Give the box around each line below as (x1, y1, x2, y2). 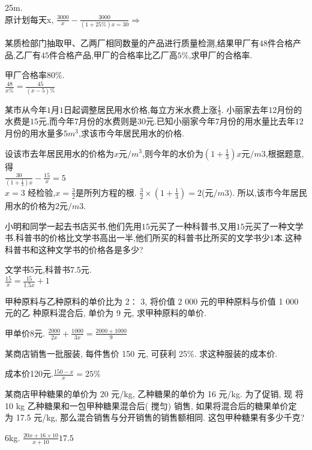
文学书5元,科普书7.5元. (5, 263, 92, 276)
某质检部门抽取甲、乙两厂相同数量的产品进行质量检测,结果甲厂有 (5, 36, 259, 49)
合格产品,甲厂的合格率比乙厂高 (57, 48, 178, 61)
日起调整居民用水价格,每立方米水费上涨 (64, 103, 217, 115)
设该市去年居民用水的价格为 (5, 147, 114, 159)
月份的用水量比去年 (219, 115, 295, 127)
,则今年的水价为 (142, 147, 203, 159)
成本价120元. (5, 367, 53, 380)
